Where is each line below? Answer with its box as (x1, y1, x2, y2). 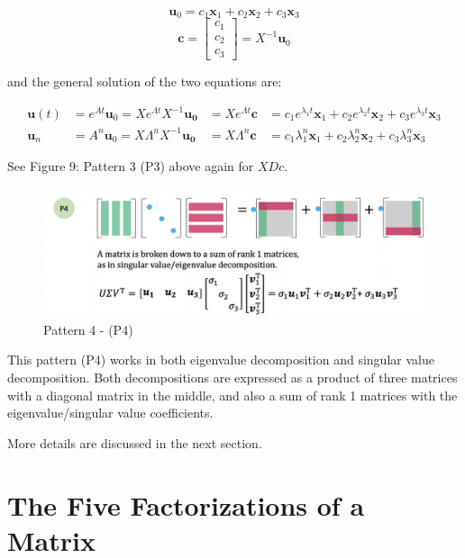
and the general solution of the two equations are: (7, 71, 282, 90)
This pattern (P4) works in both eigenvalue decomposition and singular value (7, 350, 434, 369)
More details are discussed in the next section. (7, 433, 262, 452)
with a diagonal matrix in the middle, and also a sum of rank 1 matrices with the (7, 385, 458, 404)
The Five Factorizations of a (7, 486, 365, 523)
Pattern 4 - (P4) (43, 319, 133, 338)
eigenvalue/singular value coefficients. (7, 403, 214, 422)
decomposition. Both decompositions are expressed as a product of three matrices (7, 368, 458, 387)
